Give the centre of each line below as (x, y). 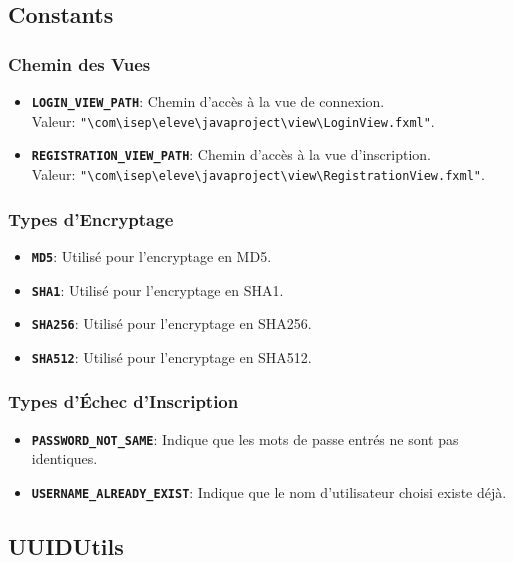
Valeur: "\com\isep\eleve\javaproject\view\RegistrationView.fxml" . (258, 173)
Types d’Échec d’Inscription (123, 401)
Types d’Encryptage (91, 218)
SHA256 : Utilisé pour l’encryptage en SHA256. (171, 323)
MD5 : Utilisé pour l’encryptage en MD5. (151, 255)
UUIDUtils (66, 545)
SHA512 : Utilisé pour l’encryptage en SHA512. (171, 356)
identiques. (64, 458)
